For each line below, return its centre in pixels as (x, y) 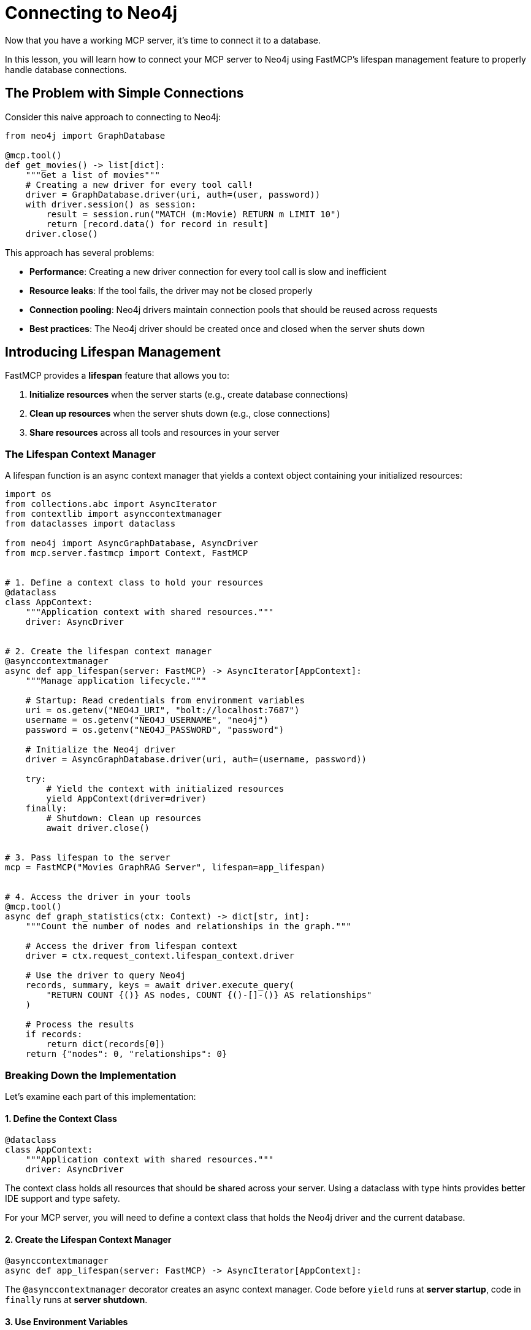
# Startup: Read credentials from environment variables (165, 701)
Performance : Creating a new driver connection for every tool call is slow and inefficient (208, 271)
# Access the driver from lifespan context (132, 946)
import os (28, 494)
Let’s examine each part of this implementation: (101, 1096)
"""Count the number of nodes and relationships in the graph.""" (188, 926)
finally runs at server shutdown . (76, 1300)
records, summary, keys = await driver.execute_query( (160, 985)
